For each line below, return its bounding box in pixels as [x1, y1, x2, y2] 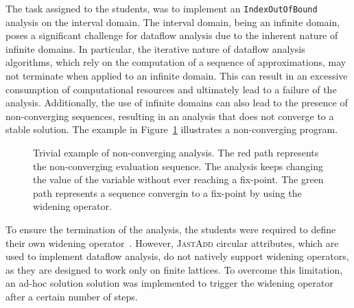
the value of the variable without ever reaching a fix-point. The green [33, 172, 324, 187]
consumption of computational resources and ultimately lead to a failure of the [5, 82, 337, 96]
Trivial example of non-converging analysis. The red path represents [33, 145, 319, 159]
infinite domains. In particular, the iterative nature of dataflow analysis [5, 41, 305, 56]
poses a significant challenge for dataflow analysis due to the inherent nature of [5, 28, 338, 43]
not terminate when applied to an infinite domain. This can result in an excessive [5, 69, 348, 83]
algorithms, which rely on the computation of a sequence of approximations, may [5, 55, 346, 69]
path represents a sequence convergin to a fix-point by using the [33, 185, 302, 200]
